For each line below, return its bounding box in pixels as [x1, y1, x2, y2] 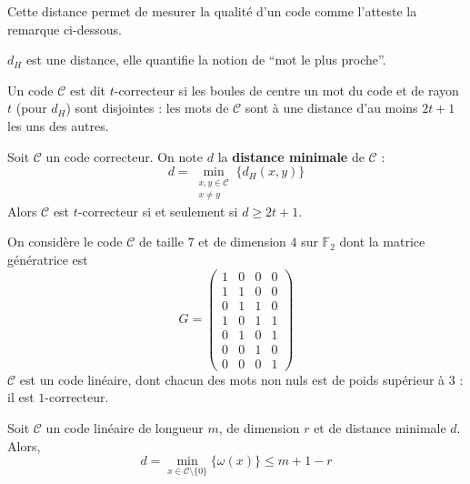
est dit [70, 80, 105, 99]
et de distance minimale [314, 418, 446, 438]
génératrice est [7, 250, 88, 268]
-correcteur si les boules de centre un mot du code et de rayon [114, 80, 459, 99]
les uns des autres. [7, 116, 109, 135]
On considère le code [7, 232, 123, 251]
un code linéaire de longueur [45, 418, 204, 438]
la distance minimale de [217, 146, 365, 166]
